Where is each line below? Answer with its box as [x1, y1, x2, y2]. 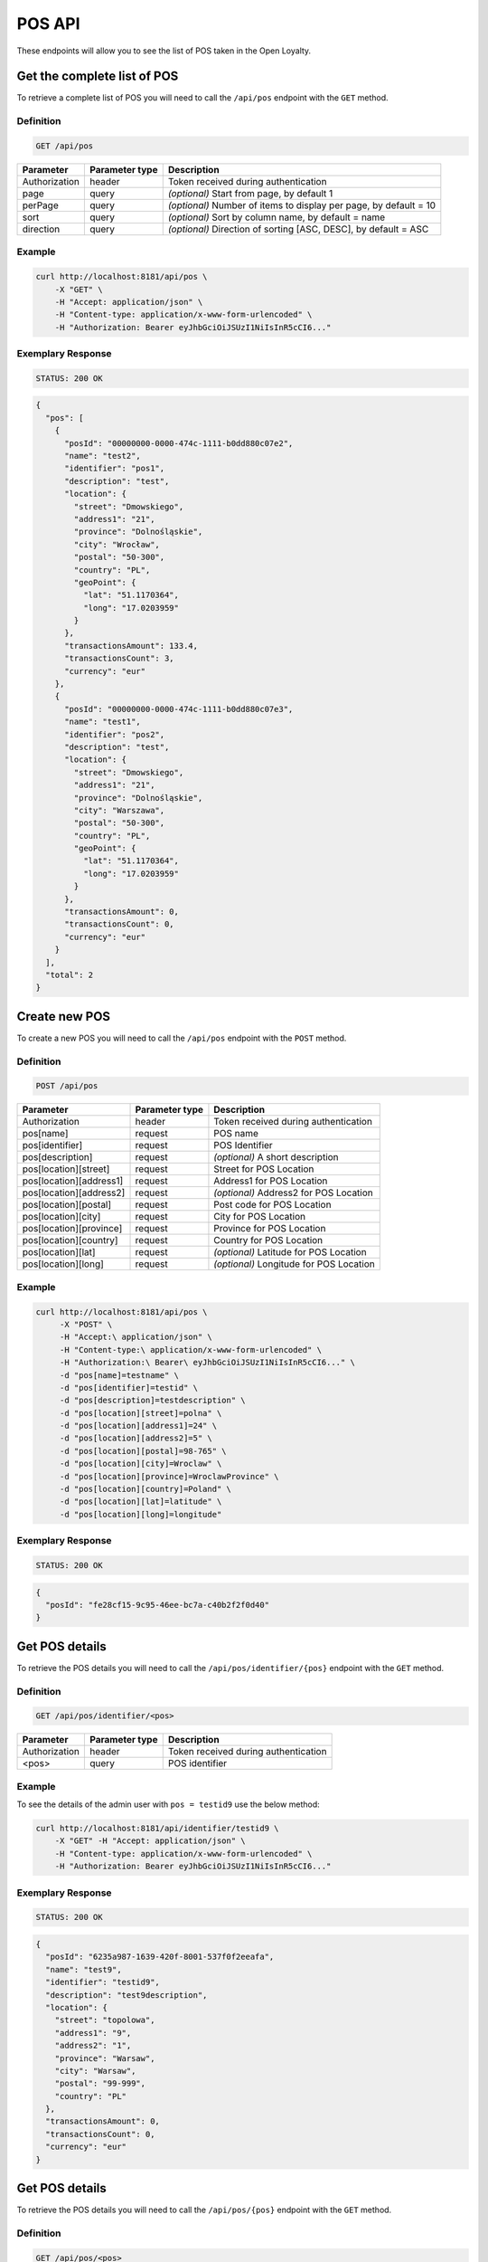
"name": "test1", [64, 717, 142, 727]
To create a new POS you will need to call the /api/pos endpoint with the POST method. [16, 1032, 347, 1043]
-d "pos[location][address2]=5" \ [59, 1433, 212, 1443]
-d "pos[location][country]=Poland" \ [59, 1484, 232, 1495]
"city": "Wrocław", [73, 539, 160, 549]
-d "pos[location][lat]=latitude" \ [59, 1497, 222, 1506]
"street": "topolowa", [54, 2015, 155, 2026]
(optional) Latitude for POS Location [213, 1246, 367, 1259]
